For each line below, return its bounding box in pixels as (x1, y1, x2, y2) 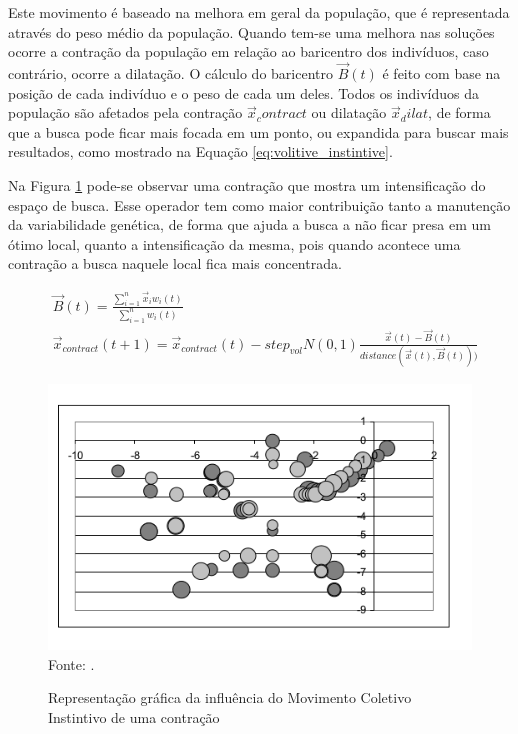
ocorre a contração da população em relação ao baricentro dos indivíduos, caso (8, 41, 489, 62)
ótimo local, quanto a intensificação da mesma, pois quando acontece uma (8, 233, 461, 254)
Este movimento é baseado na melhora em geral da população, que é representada (8, 2, 510, 22)
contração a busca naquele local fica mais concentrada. (8, 253, 342, 274)
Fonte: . (48, 653, 95, 674)
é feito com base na (382, 63, 501, 83)
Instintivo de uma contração (48, 706, 220, 727)
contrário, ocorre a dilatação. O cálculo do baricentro (8, 63, 333, 83)
